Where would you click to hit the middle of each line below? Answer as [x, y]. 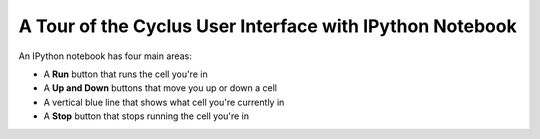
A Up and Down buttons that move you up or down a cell [160, 88]
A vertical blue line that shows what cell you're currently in [164, 102]
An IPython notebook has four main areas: [105, 56]
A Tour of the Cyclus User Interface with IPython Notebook [267, 26]
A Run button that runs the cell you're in [126, 74]
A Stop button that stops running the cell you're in [146, 116]
